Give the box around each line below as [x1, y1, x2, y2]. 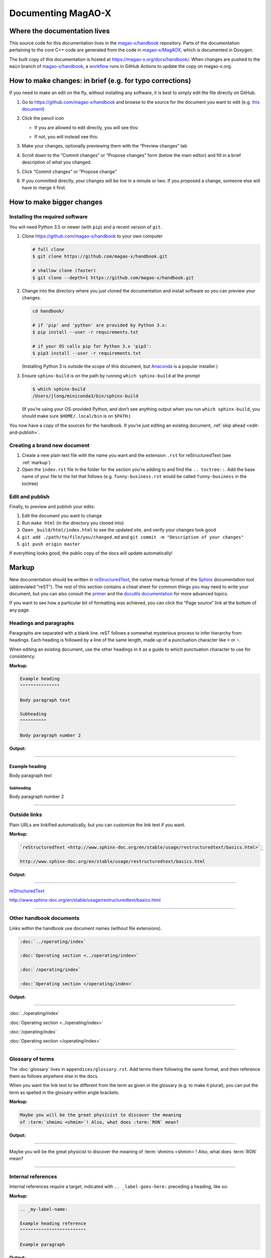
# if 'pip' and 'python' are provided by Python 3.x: [32, 322, 168, 328]
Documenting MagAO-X [9, 8, 111, 19]
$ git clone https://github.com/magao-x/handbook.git [32, 254, 168, 259]
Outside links [9, 811, 42, 818]
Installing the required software [9, 213, 88, 220]
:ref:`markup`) [22, 459, 51, 465]
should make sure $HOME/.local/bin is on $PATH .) [22, 413, 131, 419]
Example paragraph [20, 1241, 65, 1247]
